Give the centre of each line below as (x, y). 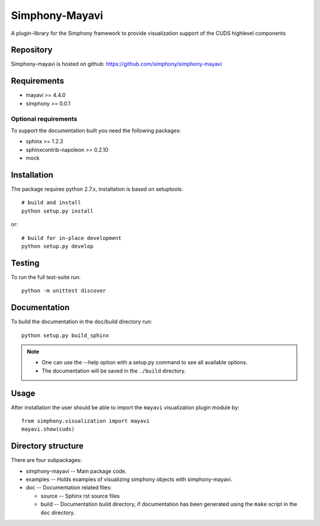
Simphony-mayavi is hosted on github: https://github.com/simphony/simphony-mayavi (116, 64)
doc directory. (58, 512)
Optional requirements (44, 118)
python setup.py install (57, 211)
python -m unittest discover (64, 291)
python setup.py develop (57, 246)
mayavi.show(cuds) (48, 429)
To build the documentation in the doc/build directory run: (81, 322)
